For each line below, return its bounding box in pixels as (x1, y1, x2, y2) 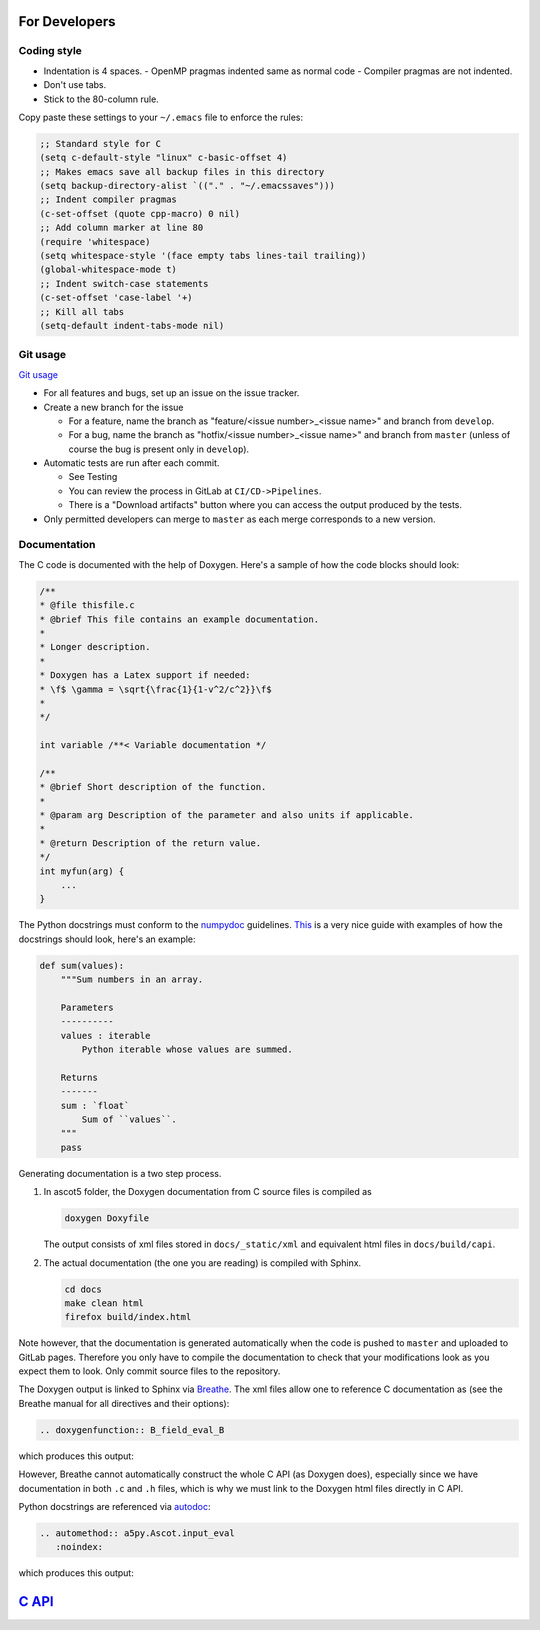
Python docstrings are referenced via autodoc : (18, 1500, 211, 1512)
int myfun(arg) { (39, 865, 125, 877)
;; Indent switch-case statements (39, 278, 209, 289)
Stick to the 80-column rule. (43, 93, 159, 105)
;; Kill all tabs (39, 306, 125, 317)
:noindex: (55, 1541, 104, 1553)
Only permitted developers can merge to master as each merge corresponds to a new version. (43, 513, 436, 525)
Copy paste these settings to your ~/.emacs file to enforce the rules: (18, 111, 304, 123)
